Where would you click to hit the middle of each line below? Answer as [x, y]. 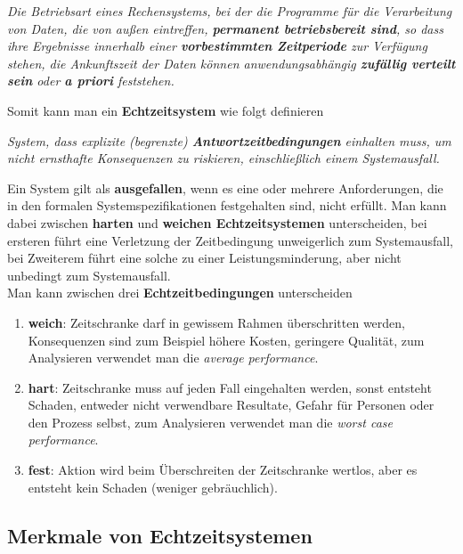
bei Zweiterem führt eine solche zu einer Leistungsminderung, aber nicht [204, 258]
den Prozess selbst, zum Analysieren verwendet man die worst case [210, 422]
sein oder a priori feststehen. [91, 81]
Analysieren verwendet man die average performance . [173, 358]
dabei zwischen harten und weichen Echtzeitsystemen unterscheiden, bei [217, 222]
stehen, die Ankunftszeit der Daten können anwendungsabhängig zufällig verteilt [231, 63]
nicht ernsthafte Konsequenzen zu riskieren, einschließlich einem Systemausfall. [223, 158]
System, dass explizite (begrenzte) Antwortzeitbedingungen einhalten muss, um [229, 140]
